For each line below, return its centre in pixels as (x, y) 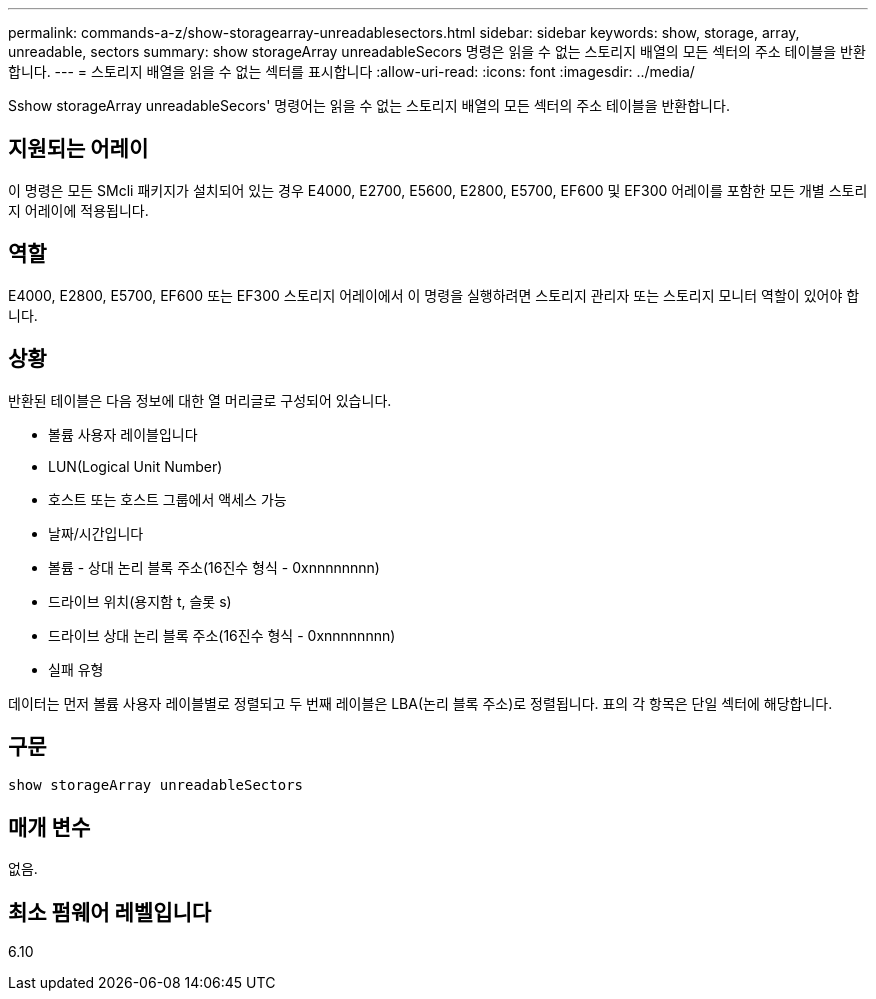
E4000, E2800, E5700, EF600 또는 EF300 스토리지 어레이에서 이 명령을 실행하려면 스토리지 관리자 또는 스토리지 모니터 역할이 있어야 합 (434, 295)
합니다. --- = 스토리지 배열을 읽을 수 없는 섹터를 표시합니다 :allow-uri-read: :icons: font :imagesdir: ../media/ (351, 71)
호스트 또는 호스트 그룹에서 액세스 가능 (167, 499)
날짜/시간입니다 (96, 533)
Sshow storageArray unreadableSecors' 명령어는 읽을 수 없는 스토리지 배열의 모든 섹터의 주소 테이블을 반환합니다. (369, 105)
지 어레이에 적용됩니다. (78, 210)
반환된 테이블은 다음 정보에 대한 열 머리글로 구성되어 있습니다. (200, 400)
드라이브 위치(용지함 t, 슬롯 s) (140, 601)
